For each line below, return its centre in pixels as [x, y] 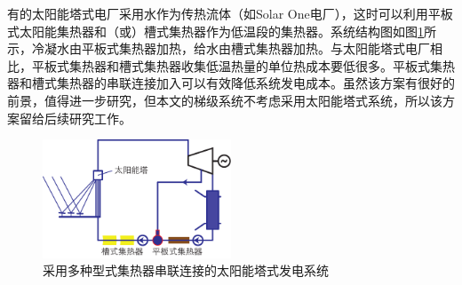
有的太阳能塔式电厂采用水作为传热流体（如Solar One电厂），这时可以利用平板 [230, 13]
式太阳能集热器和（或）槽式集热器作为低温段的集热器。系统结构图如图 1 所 [222, 31]
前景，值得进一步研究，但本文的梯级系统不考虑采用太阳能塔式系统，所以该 [225, 100]
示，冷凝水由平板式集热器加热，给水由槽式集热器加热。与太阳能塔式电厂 [219, 48]
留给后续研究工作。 [75, 118]
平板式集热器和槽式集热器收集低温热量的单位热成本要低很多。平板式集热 [243, 65]
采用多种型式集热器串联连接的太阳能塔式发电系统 [186, 270]
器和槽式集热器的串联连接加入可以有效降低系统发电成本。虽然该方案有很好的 [231, 83]
